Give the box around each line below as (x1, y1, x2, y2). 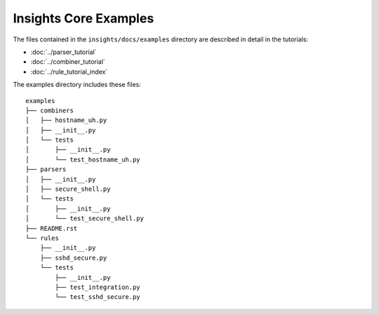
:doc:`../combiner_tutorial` (30, 58, 105, 66)
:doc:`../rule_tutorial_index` (30, 67, 108, 76)
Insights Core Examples (13, 11, 154, 26)
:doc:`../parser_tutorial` (30, 48, 97, 56)
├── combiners (25, 106, 74, 114)
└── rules (25, 234, 59, 242)
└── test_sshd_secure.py (55, 293, 140, 301)
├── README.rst (25, 224, 78, 232)
